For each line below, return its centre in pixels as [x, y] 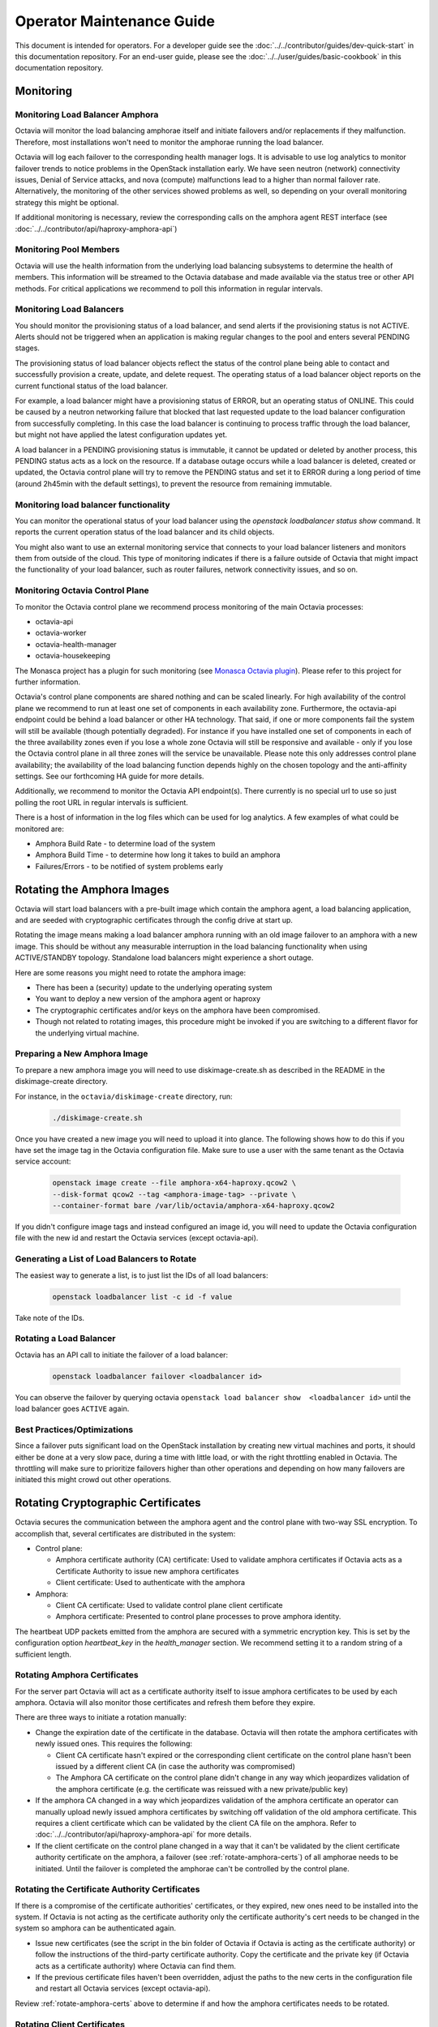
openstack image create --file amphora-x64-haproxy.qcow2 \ [174, 1183]
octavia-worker [61, 633]
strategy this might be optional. [67, 202]
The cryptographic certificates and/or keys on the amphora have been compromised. [178, 1010]
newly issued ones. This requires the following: [114, 1744]
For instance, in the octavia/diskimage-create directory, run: [124, 1096]
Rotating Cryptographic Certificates [108, 1503]
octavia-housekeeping [73, 656]
